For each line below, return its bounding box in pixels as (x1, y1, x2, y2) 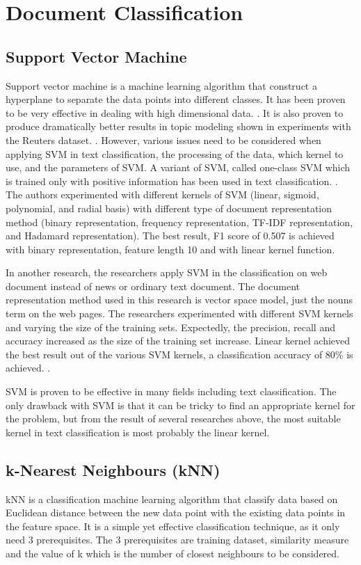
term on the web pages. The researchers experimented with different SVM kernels (6, 306, 353, 321)
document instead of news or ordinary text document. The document (6, 278, 300, 293)
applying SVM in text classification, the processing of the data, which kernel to (6, 146, 344, 161)
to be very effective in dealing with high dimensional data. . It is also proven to (6, 105, 344, 120)
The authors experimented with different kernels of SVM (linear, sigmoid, (6, 187, 319, 202)
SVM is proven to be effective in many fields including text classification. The (6, 384, 337, 399)
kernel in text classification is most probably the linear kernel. (6, 424, 270, 439)
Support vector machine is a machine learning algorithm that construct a (6, 78, 317, 93)
